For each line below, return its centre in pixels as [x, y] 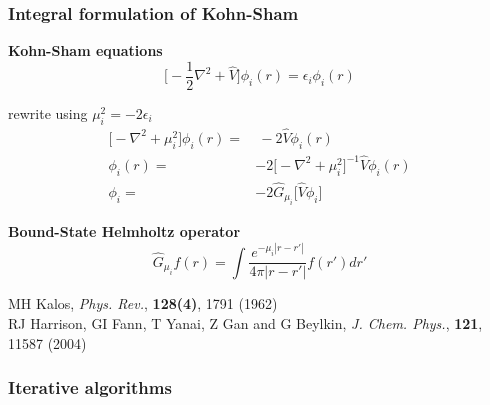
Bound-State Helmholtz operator [124, 231]
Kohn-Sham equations [85, 50]
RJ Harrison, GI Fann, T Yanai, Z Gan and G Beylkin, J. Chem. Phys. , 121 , [245, 323]
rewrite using [48, 112]
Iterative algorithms [90, 387]
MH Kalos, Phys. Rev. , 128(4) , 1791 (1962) [143, 303]
